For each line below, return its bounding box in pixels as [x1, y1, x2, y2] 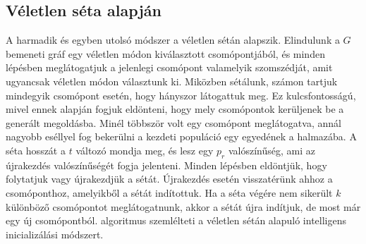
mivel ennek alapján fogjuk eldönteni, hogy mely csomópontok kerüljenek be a [6, 102, 344, 116]
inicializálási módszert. [6, 226, 104, 241]
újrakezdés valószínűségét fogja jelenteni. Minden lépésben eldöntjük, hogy [6, 157, 327, 172]
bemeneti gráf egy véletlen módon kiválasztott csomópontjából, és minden [6, 46, 325, 61]
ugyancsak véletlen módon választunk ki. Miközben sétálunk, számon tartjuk [6, 73, 338, 88]
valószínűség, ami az [228, 142, 315, 157]
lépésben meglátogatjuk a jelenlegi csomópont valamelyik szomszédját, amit [6, 60, 333, 75]
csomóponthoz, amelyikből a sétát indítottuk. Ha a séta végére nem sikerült [6, 185, 333, 200]
